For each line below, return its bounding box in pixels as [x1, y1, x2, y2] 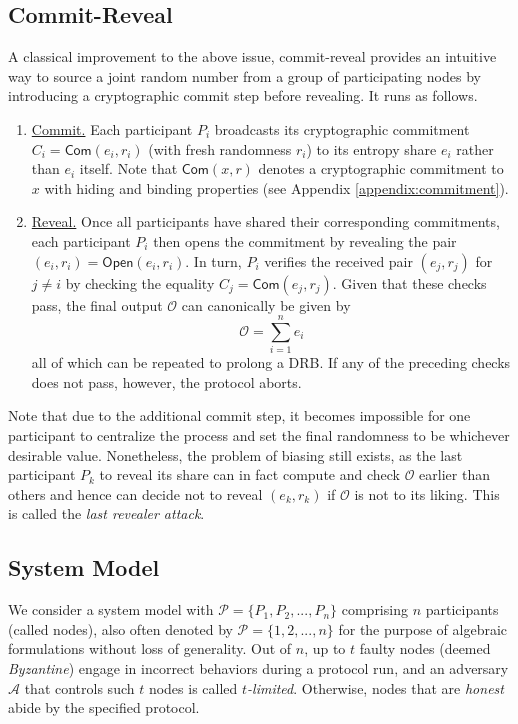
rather [456, 138, 494, 159]
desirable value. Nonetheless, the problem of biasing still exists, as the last [8, 444, 463, 465]
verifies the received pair [264, 250, 413, 271]
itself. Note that [79, 158, 178, 179]
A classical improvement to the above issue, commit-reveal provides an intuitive [8, 46, 497, 67]
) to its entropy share [306, 138, 437, 159]
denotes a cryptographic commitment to [258, 158, 504, 179]
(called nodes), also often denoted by [8, 618, 233, 639]
